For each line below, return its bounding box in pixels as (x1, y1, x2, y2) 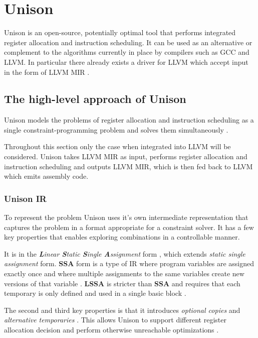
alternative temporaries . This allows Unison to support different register (4, 314, 226, 325)
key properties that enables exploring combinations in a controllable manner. (4, 232, 240, 242)
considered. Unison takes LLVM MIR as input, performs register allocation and (4, 151, 247, 162)
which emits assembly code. (4, 171, 89, 181)
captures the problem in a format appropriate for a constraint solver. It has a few (4, 221, 254, 232)
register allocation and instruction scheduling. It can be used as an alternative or (4, 37, 252, 47)
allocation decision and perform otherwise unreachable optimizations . (4, 324, 219, 335)
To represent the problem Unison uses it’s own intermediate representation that (4, 212, 248, 222)
